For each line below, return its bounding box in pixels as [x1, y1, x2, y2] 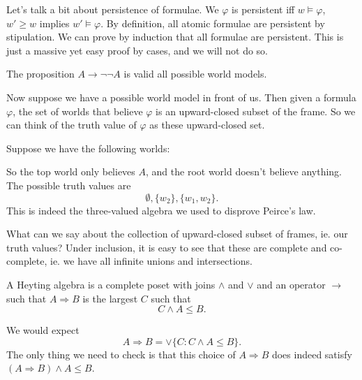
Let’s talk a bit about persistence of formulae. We [6, 2, 219, 16]
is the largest [82, 291, 138, 305]
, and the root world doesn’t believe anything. [146, 164, 342, 179]
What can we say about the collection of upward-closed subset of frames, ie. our [6, 226, 348, 241]
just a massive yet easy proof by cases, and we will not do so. [6, 43, 269, 57]
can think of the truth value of [6, 117, 137, 132]
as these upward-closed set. [149, 117, 265, 132]
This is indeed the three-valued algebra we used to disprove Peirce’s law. [6, 203, 316, 217]
